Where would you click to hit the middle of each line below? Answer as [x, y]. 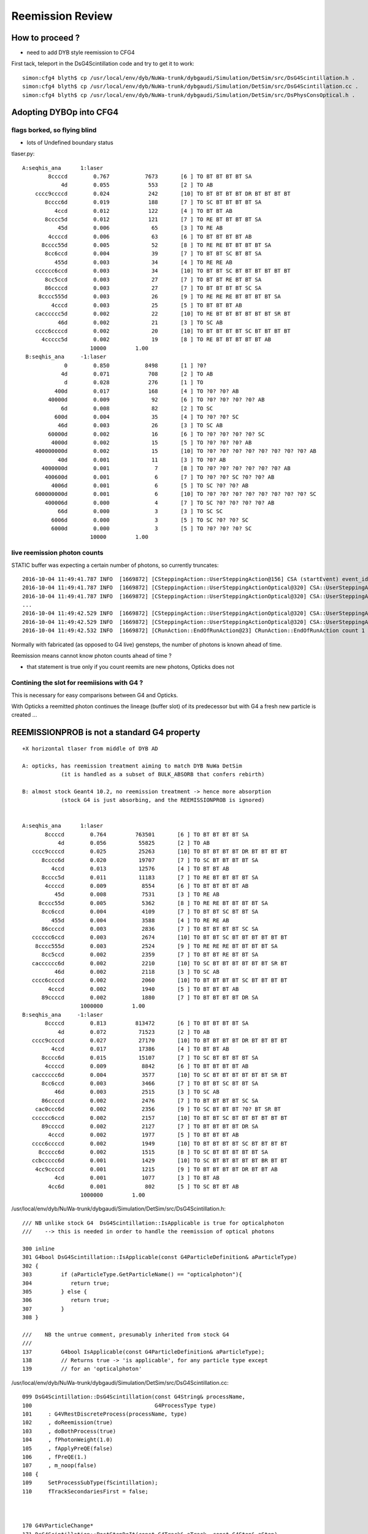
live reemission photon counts [57, 553]
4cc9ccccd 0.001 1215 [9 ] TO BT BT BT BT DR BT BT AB [156, 1169]
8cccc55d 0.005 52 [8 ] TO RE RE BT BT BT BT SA [156, 245]
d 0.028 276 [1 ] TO [134, 383]
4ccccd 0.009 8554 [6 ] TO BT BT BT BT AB [147, 886]
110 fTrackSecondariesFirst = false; [85, 1491]
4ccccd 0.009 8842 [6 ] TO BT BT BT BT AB [147, 1066]
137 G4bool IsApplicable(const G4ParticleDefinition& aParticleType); [144, 1352]
